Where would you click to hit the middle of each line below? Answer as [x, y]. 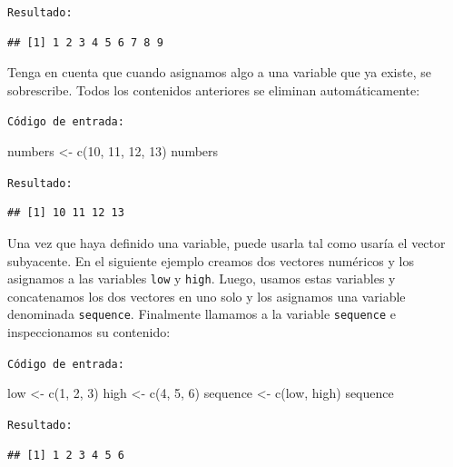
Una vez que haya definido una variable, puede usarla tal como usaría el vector [226, 242]
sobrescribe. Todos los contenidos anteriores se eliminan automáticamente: [214, 89]
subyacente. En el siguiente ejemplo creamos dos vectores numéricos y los [211, 260]
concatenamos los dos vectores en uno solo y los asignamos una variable [207, 296]
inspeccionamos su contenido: [89, 332]
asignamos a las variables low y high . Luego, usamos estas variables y [202, 278]
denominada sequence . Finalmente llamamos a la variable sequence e [202, 314]
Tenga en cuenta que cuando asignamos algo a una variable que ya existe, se [219, 72]
